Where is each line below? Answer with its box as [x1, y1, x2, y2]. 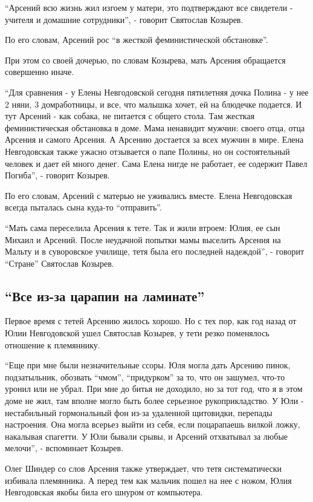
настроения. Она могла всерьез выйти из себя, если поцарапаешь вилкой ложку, [5, 418, 300, 431]
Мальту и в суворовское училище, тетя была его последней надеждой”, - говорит [5, 245, 305, 258]
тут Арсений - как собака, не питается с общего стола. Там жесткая [5, 109, 255, 122]
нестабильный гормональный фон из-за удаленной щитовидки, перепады [5, 406, 273, 419]
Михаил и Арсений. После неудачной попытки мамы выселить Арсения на [5, 233, 281, 246]
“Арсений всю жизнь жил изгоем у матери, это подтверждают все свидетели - [5, 1, 293, 13]
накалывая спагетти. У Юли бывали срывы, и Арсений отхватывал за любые [5, 429, 288, 442]
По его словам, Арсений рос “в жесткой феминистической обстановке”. [5, 33, 268, 46]
